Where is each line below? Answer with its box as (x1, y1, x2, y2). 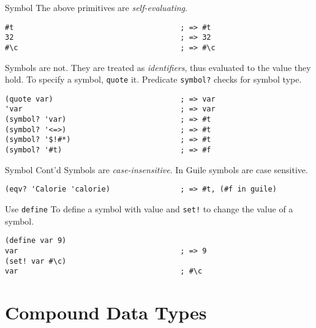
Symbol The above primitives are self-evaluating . (5, 1, 187, 13)
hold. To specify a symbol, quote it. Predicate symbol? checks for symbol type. (5, 73, 302, 86)
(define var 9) (5, 236, 67, 245)
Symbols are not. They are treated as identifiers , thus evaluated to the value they (5, 61, 311, 73)
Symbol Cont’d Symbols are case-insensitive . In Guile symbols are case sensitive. (5, 163, 308, 176)
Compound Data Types (5, 300, 207, 325)
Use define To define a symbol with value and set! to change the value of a (5, 203, 293, 215)
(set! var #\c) (5, 256, 67, 266)
